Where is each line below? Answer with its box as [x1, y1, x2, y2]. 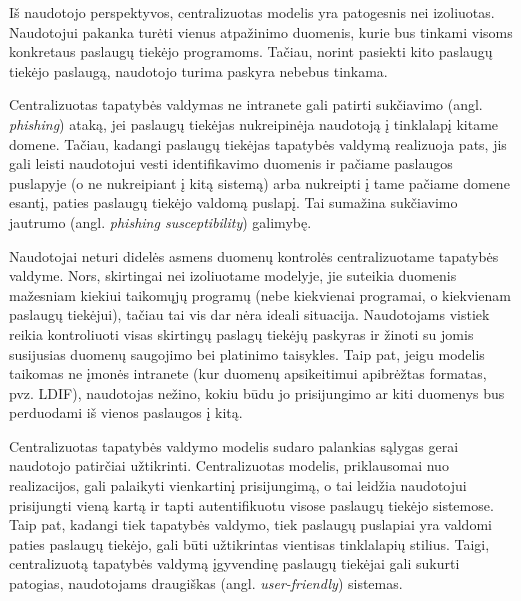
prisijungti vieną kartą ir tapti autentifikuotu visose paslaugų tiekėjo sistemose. [9, 494, 494, 515]
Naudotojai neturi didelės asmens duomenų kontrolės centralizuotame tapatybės [9, 245, 499, 266]
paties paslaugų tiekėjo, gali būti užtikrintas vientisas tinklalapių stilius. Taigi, [9, 533, 490, 554]
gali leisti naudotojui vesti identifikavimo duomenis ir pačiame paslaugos [9, 153, 453, 174]
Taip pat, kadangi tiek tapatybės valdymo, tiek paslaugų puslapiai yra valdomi [9, 514, 492, 535]
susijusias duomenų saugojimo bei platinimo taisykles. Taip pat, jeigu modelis [9, 343, 485, 364]
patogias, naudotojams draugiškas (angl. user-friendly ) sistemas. [9, 573, 403, 594]
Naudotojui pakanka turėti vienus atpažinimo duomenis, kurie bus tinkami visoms [9, 21, 513, 42]
